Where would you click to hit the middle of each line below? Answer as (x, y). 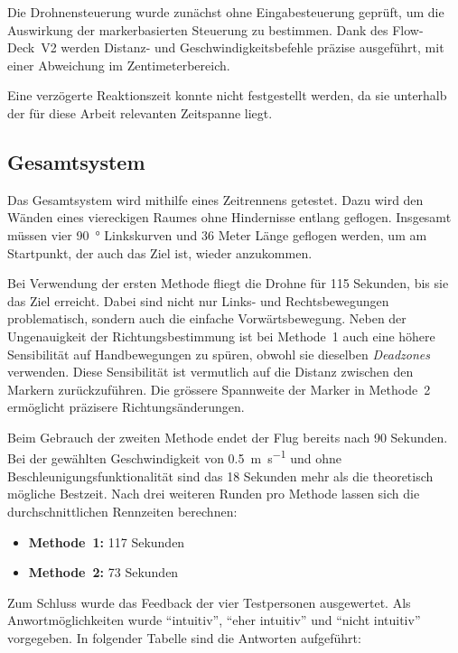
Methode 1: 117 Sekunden (107, 541)
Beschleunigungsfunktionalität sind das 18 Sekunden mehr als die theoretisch (220, 476)
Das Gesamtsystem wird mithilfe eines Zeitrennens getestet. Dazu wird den (215, 199)
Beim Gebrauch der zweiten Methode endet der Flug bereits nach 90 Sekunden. (228, 437)
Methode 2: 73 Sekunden (103, 572)
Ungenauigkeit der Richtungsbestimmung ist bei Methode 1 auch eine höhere (221, 336)
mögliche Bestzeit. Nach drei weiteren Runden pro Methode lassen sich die (214, 494)
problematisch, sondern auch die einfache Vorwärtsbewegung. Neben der (207, 318)
